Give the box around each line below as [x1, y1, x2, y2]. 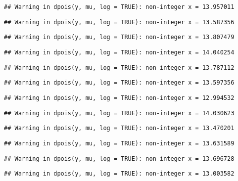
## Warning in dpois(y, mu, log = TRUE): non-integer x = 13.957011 [4, 3, 235, 10]
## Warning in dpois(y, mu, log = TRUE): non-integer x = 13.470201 [4, 125, 235, 132]
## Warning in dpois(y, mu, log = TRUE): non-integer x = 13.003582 [4, 170, 235, 178]
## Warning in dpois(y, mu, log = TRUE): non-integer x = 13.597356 [4, 79, 235, 87]
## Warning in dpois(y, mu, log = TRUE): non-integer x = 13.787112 [4, 64, 235, 71]
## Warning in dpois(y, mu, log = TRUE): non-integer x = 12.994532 [4, 94, 235, 101]
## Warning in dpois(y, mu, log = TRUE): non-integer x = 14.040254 [4, 48, 235, 56]
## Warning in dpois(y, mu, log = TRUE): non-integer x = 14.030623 [4, 109, 235, 117]
